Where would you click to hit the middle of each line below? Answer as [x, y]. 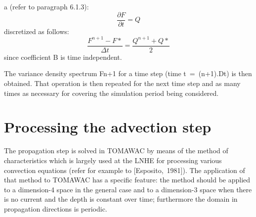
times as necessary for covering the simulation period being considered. [111, 93]
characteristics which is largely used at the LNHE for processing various [113, 160]
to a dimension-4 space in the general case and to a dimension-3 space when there [128, 189]
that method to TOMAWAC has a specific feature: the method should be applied [127, 180]
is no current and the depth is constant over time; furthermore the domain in [121, 199]
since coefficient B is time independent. [63, 57]
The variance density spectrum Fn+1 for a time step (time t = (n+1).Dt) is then [128, 73]
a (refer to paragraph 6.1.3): [46, 6]
